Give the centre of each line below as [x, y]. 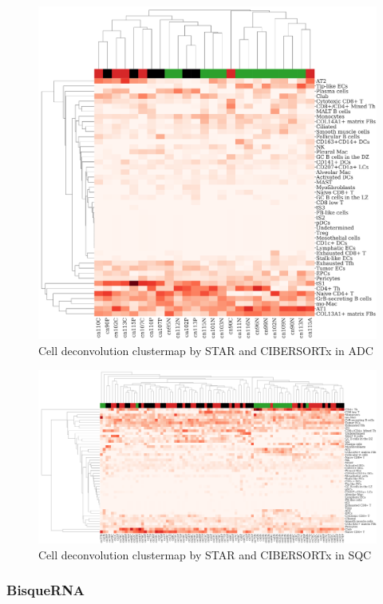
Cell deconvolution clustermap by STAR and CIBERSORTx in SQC [205, 554]
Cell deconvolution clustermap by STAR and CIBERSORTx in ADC [206, 350]
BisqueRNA [46, 590]
